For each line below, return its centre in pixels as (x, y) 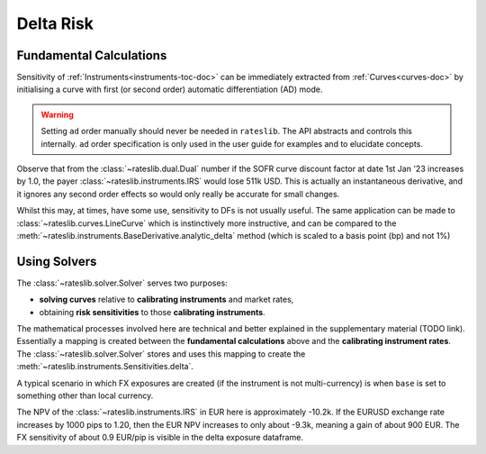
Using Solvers (57, 261)
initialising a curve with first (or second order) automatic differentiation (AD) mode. (170, 89)
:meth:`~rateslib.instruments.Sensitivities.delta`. (105, 367)
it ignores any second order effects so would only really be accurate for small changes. (178, 194)
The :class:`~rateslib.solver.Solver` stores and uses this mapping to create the (161, 354)
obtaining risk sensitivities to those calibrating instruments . (152, 312)
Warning (57, 114)
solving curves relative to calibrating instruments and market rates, (166, 300)
